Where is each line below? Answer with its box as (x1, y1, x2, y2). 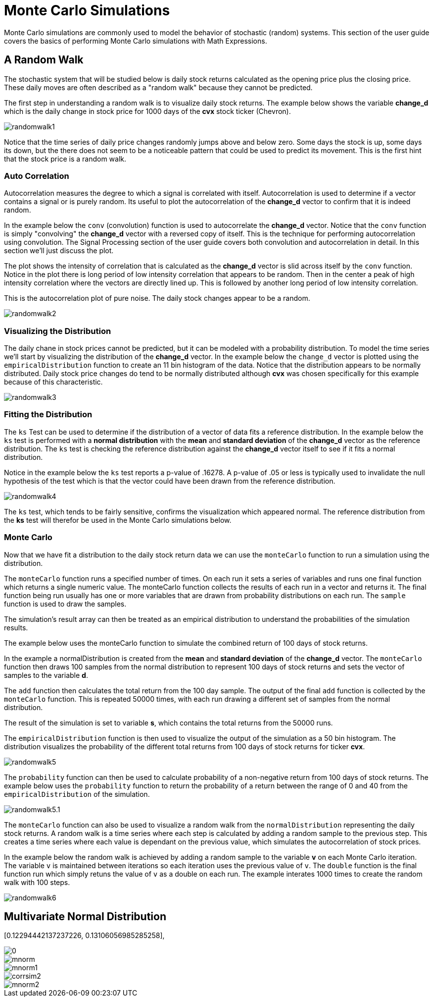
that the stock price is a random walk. (4, 154, 127, 163)
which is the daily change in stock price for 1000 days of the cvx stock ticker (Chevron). (4, 107, 291, 115)
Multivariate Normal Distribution (4, 910, 166, 923)
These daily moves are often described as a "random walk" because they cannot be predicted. (4, 83, 313, 92)
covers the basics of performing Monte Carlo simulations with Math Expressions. (4, 36, 267, 45)
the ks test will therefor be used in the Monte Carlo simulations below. (4, 515, 232, 524)
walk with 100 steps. (4, 878, 70, 887)
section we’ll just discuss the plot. (4, 246, 114, 255)
